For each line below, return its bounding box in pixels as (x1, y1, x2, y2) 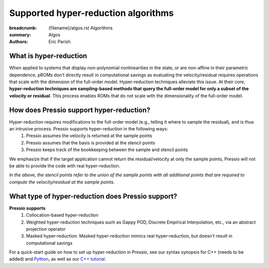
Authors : (9, 39, 28, 45)
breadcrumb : (9, 25, 37, 31)
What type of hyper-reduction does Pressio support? (9, 192, 177, 200)
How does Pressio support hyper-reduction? (9, 106, 150, 114)
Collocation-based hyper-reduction (26, 212, 99, 218)
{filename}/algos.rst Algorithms (48, 25, 113, 31)
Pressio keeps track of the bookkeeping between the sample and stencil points (26, 147, 188, 153)
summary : (9, 31, 31, 37)
